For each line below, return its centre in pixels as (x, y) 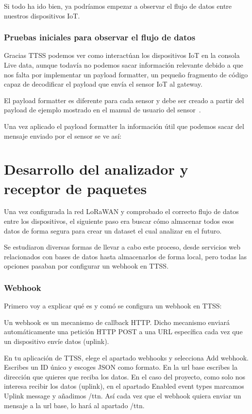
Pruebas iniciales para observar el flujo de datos (100, 37)
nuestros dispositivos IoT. (42, 15)
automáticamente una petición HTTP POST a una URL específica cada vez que (123, 332)
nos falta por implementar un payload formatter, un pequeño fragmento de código (126, 74)
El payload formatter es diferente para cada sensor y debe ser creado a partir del (124, 100)
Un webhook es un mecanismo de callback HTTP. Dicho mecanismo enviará (117, 322)
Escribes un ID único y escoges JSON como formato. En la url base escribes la (121, 367)
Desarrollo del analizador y (96, 169)
